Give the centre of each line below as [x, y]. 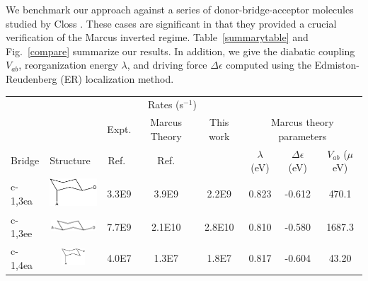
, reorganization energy [68, 65]
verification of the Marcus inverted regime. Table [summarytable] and [157, 37]
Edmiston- [337, 65]
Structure [70, 160]
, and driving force [167, 65]
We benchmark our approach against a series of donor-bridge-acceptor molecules [180, 9]
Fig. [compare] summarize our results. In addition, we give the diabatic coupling [180, 51]
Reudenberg [31, 78]
